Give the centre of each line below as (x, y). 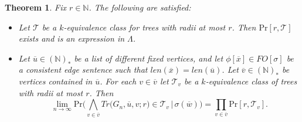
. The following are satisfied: (140, 7)
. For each (118, 81)
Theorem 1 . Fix (35, 7)
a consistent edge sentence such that (83, 70)
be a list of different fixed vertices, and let (149, 58)
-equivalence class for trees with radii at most (145, 27)
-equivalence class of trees (251, 81)
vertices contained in (55, 81)
